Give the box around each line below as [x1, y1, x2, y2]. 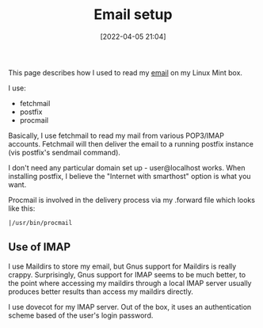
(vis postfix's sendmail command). [8, 147, 121, 157]
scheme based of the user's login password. [8, 311, 154, 320]
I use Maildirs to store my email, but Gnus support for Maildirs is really [8, 261, 237, 271]
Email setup [93, 6, 173, 24]
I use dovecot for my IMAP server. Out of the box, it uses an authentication [8, 302, 252, 311]
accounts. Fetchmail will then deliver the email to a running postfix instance [8, 139, 253, 148]
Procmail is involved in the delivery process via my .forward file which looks [8, 195, 256, 204]
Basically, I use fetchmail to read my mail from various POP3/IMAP [8, 131, 224, 140]
